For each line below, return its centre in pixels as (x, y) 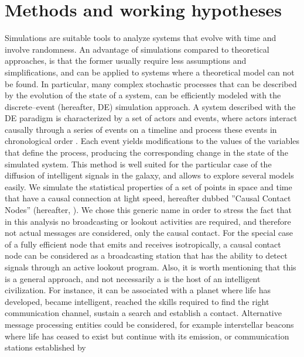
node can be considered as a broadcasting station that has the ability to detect (146, 255)
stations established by (45, 347)
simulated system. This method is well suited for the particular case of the (138, 164)
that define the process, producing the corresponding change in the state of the (146, 152)
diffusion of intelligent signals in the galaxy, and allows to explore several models (149, 175)
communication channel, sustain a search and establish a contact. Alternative (143, 313)
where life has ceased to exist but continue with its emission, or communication (147, 336)
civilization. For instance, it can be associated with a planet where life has (138, 290)
